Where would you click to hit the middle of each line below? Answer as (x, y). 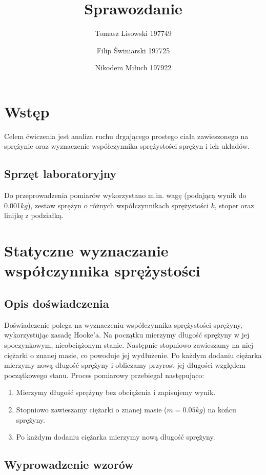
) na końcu (219, 409)
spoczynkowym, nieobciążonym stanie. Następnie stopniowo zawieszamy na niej (129, 344)
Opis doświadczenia (57, 303)
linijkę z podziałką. (34, 215)
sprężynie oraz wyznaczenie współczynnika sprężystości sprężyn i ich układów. (127, 146)
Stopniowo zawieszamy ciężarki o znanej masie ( (91, 409)
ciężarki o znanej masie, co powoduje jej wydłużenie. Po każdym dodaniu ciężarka (133, 355)
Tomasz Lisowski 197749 (133, 33)
